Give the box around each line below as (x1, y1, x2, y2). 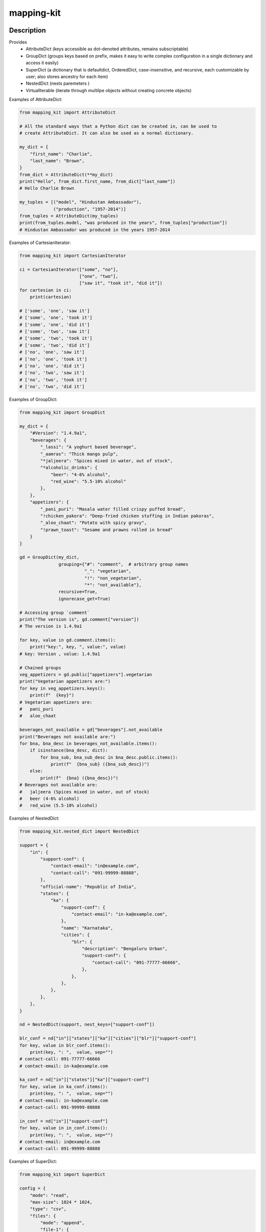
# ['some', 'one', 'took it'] (19, 315, 93, 320)
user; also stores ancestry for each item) (26, 74, 108, 80)
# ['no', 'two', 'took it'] (19, 377, 87, 382)
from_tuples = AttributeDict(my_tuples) (19, 213, 118, 219)
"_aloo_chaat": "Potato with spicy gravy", (40, 520, 147, 526)
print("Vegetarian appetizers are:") (19, 679, 111, 684)
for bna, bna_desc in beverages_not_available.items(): (19, 741, 158, 746)
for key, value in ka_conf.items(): (19, 1084, 108, 1089)
